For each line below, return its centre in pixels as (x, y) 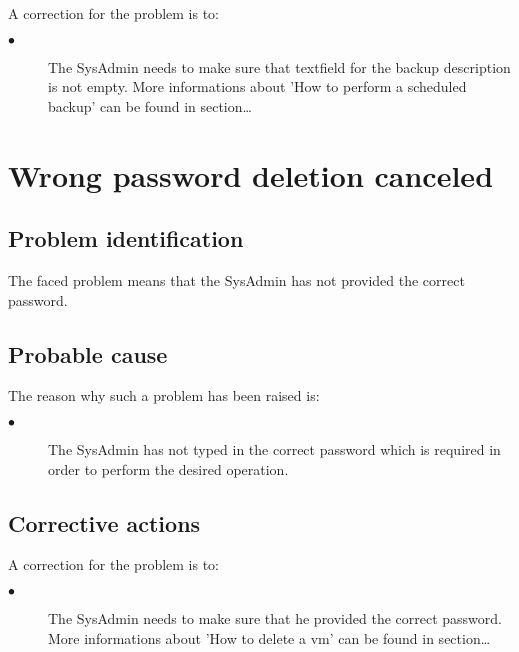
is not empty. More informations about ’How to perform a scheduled (257, 86)
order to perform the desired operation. (168, 468)
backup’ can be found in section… (150, 105)
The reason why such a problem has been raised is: (164, 395)
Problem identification (126, 238)
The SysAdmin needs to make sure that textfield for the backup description (279, 66)
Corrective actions (104, 522)
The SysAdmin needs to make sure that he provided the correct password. (275, 617)
